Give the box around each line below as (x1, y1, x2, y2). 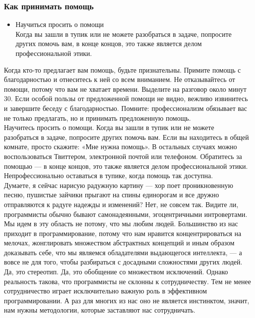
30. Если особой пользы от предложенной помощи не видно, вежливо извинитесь (4, 93, 248, 104)
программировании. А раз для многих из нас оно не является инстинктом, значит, (4, 295, 250, 305)
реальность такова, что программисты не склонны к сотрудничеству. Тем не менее (4, 276, 251, 286)
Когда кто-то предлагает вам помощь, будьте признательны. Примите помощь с (4, 64, 241, 75)
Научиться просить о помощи (15, 19, 104, 29)
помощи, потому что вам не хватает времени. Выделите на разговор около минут (4, 83, 247, 94)
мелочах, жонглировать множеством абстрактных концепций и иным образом (4, 238, 235, 248)
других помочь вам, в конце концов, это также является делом (15, 38, 202, 49)
